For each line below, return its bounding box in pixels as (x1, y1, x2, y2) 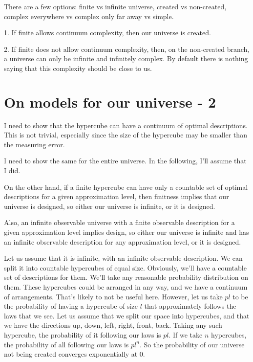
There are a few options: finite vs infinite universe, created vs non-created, (4, 1, 227, 11)
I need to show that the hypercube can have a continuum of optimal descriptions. (4, 120, 248, 130)
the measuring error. (4, 139, 65, 149)
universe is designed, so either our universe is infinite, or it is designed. (4, 201, 215, 211)
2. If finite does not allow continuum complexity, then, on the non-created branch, (4, 44, 250, 54)
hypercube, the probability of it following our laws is (4, 329, 161, 339)
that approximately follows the (144, 301, 236, 311)
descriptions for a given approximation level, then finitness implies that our (4, 191, 229, 202)
